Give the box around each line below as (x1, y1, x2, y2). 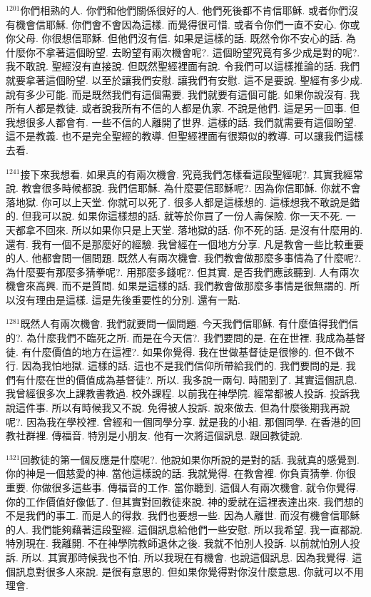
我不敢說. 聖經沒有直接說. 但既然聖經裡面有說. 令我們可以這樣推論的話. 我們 (6, 58, 360, 73)
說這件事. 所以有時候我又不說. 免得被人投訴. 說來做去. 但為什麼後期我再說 (6, 400, 350, 415)
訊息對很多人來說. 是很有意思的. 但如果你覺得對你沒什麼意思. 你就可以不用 (15, 563, 364, 578)
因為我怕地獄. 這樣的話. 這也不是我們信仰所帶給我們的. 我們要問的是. (21, 358, 343, 373)
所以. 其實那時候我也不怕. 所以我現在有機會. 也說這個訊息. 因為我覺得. (21, 549, 349, 564)
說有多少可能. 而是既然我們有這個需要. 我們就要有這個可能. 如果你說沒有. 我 (6, 86, 360, 101)
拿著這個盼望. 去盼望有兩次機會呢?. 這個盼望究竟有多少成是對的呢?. (45, 44, 360, 59)
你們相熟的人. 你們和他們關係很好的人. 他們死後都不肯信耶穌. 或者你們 (20, 3, 349, 17)
